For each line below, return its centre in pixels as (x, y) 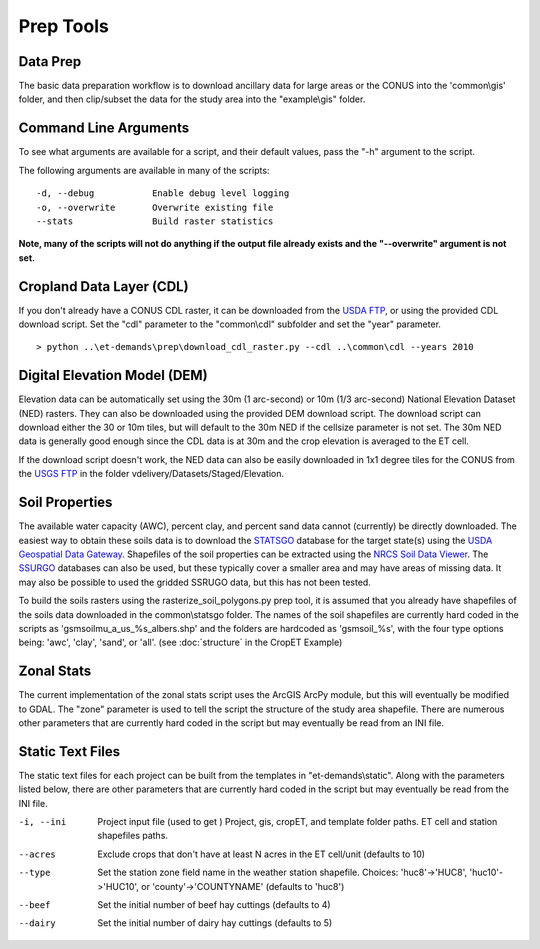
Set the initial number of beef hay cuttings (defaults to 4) (214, 904)
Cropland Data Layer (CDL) (103, 286)
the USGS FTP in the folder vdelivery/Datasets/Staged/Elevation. (151, 474)
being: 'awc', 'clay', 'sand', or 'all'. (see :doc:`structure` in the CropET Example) (180, 642)
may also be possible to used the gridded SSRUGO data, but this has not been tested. (195, 582)
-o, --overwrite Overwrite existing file (155, 207)
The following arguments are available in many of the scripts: (144, 170)
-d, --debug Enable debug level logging (163, 193)
